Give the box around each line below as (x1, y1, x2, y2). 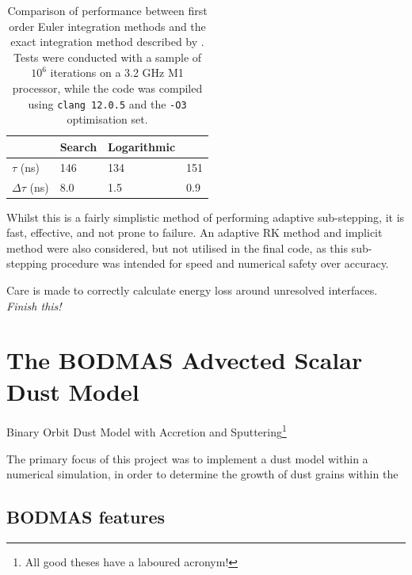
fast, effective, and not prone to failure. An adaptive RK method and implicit (6, 224, 383, 241)
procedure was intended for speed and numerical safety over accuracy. (51, 255, 389, 272)
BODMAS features (6, 505, 166, 529)
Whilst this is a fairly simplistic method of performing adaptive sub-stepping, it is (6, 208, 405, 225)
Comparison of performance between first (7, 2, 208, 18)
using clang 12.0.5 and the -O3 (28, 95, 187, 112)
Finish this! (6, 297, 62, 314)
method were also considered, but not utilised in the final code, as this (6, 239, 348, 256)
